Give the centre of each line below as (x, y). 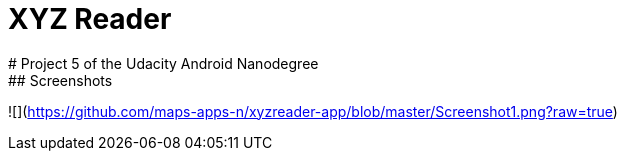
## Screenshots (60, 80)
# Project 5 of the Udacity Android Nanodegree (163, 63)
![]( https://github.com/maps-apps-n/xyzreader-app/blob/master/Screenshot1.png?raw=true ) (313, 111)
